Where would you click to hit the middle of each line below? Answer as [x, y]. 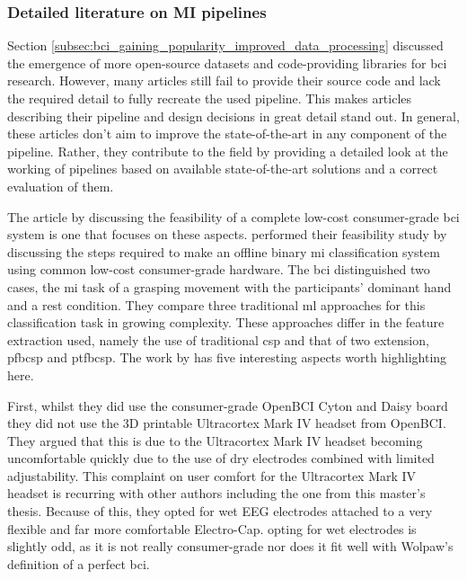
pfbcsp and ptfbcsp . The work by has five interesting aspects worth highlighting [227, 357]
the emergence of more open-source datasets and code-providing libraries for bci [227, 62]
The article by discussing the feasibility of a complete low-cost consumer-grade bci [233, 216]
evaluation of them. [61, 186]
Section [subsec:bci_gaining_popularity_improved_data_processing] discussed [225, 45]
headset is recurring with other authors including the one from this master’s [216, 493]
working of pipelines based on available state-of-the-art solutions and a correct [223, 169]
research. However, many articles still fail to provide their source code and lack [224, 80]
